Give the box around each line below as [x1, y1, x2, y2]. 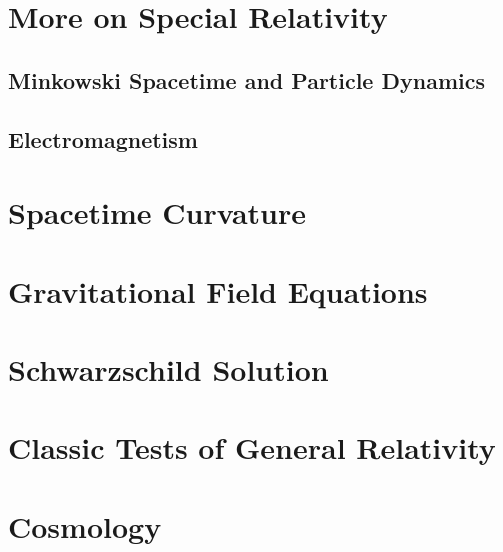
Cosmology [8, 505, 162, 546]
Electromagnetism [8, 123, 198, 154]
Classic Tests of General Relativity [8, 427, 496, 468]
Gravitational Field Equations [8, 270, 428, 311]
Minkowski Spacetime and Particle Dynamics [8, 64, 485, 95]
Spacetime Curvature [8, 192, 306, 233]
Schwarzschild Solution [8, 348, 329, 389]
